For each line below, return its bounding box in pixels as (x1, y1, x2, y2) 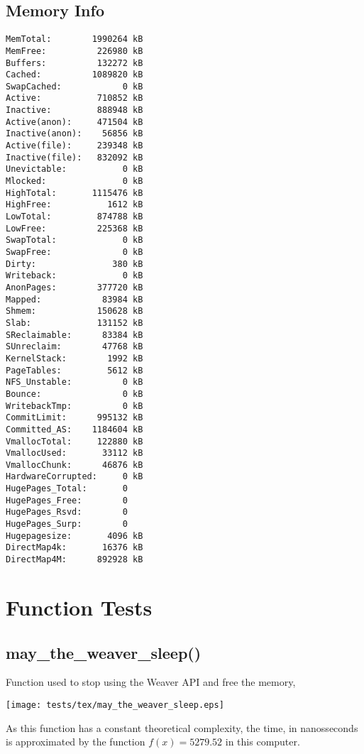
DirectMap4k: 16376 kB (6, 542, 143, 553)
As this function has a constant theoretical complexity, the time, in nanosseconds (6, 720, 358, 735)
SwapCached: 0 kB (6, 81, 143, 92)
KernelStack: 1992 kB (6, 353, 143, 364)
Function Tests (6, 592, 153, 621)
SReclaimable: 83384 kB (6, 329, 143, 340)
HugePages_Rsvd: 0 (6, 507, 128, 518)
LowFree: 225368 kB (6, 223, 143, 234)
